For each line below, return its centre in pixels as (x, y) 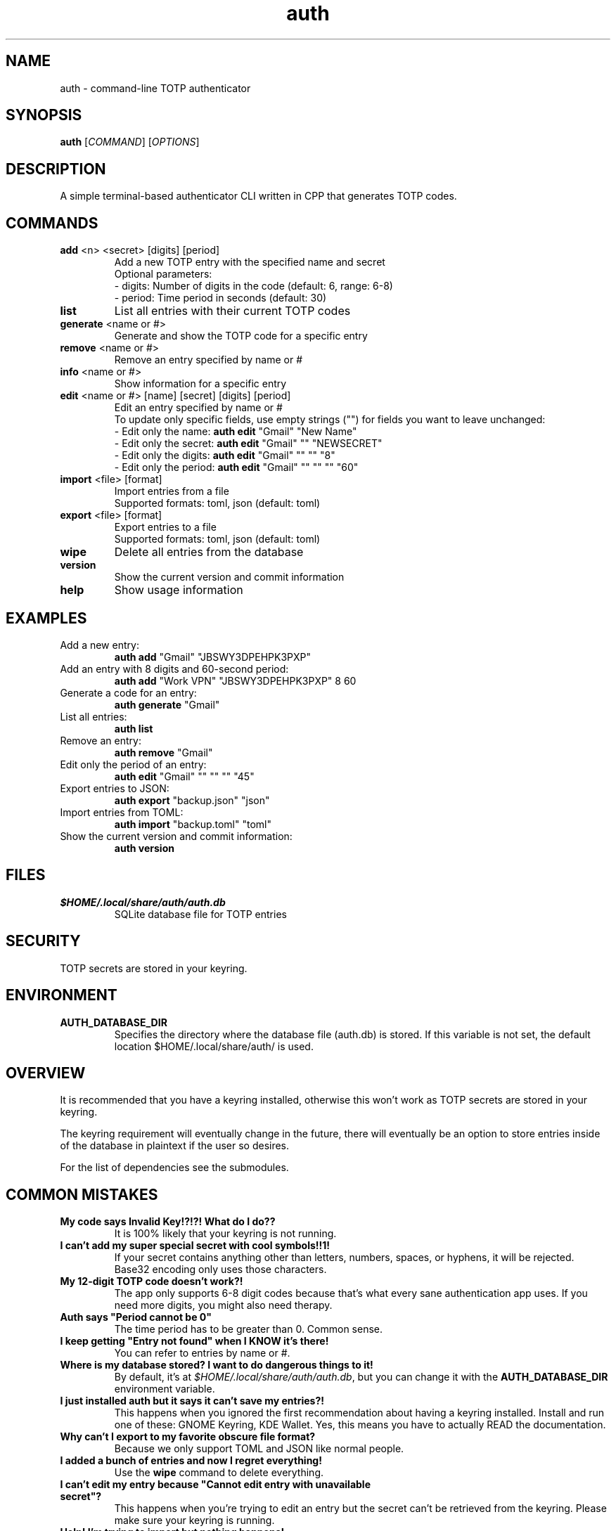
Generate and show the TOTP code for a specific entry (241, 336)
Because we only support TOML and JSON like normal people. (259, 1449)
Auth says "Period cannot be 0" (136, 1317)
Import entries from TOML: (122, 812)
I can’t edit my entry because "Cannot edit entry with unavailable (215, 1485)
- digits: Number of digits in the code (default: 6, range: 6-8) (254, 286)
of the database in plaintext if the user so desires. (175, 1146)
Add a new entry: (100, 645)
